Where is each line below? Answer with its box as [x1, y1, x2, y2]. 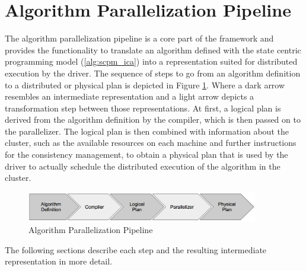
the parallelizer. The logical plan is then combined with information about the [5, 125, 289, 137]
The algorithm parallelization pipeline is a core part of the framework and [5, 32, 274, 44]
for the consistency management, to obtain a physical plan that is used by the [5, 148, 288, 161]
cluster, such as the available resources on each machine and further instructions [5, 136, 297, 149]
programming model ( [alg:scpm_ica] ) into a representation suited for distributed [5, 55, 298, 68]
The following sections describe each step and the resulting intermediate [5, 243, 267, 256]
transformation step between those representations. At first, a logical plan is [5, 101, 281, 114]
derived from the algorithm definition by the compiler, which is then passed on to [5, 113, 301, 126]
